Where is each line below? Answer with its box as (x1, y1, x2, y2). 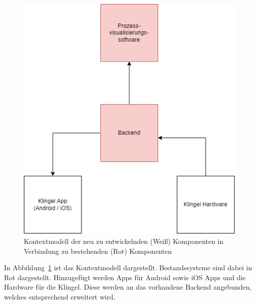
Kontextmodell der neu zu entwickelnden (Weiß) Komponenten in (24, 236, 224, 246)
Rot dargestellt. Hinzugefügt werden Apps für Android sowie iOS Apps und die (4, 272, 246, 282)
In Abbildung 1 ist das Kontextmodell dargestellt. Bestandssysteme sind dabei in (4, 262, 253, 273)
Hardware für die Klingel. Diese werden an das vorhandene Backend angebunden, (4, 282, 252, 292)
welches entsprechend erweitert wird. (4, 291, 115, 302)
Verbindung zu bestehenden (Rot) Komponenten (24, 245, 172, 256)
